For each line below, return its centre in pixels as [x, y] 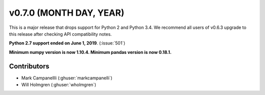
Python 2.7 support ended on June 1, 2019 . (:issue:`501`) [67, 43]
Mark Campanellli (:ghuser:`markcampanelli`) [67, 78]
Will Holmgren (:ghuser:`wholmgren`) [59, 85]
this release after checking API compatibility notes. [61, 34]
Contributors [29, 66]
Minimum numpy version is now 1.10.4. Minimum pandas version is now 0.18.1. [90, 52]
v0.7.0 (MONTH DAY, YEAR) [67, 13]
